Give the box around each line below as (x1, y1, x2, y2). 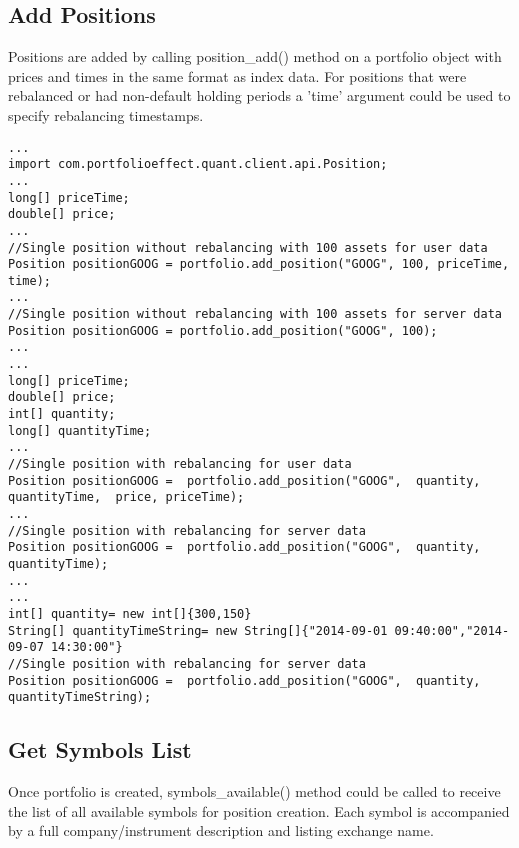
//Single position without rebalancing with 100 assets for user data (8, 240, 488, 255)
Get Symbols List (8, 734, 192, 765)
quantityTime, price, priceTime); (8, 490, 245, 505)
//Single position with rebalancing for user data (8, 457, 352, 472)
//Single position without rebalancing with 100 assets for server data (8, 307, 502, 322)
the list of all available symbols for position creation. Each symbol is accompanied (8, 800, 510, 821)
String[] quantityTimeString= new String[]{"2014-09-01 (8, 623, 388, 638)
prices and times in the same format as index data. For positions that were (8, 65, 467, 86)
